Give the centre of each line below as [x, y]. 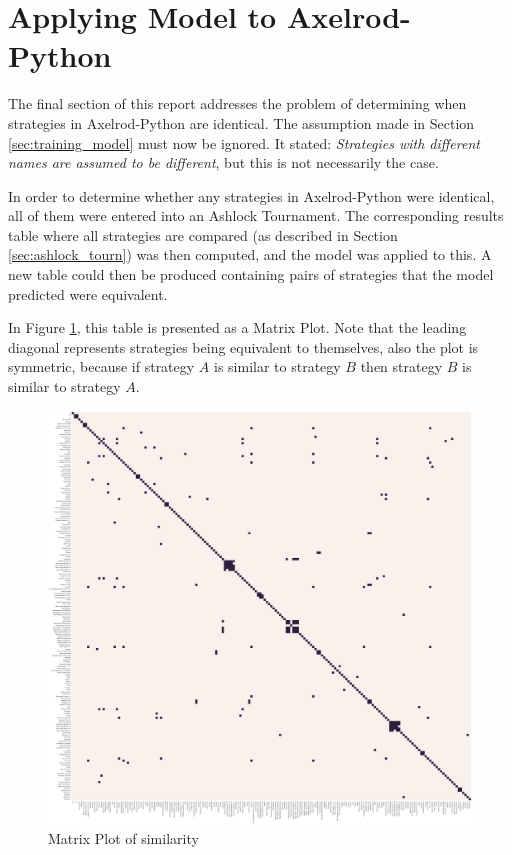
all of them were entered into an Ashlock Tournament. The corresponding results [256, 215]
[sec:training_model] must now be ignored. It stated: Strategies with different [244, 142]
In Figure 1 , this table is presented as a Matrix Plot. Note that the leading [237, 327]
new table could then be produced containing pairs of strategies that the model [251, 274]
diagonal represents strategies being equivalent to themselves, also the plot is [243, 346]
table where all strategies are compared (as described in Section [203, 234]
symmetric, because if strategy [101, 366]
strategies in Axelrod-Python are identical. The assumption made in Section [241, 122]
